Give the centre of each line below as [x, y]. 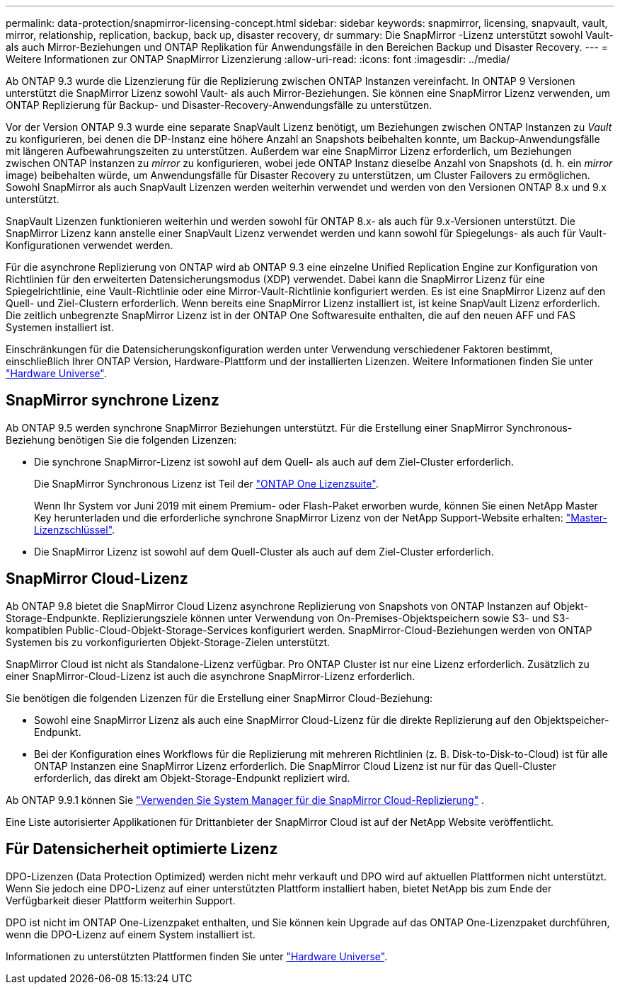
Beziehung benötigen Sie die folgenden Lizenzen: [121, 439]
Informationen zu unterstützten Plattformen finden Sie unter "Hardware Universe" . [197, 956]
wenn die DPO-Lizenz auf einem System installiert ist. [131, 934]
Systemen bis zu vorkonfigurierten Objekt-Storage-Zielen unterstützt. [168, 642]
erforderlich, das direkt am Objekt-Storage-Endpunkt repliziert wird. [192, 778]
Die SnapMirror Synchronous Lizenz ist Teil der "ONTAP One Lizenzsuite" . [206, 483]
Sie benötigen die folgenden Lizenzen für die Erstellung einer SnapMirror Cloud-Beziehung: [219, 698]
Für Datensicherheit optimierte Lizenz [142, 849]
